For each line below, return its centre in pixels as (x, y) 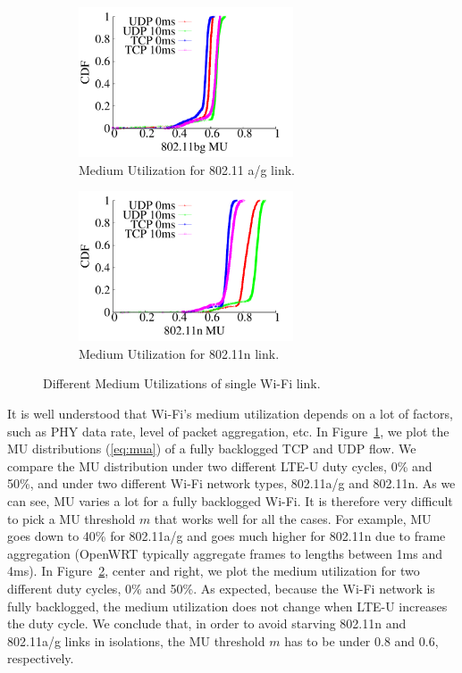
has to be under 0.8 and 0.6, (361, 640)
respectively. (41, 658)
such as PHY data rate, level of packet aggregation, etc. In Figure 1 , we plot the (228, 431)
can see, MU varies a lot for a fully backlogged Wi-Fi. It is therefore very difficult (230, 500)
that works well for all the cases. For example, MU (293, 518)
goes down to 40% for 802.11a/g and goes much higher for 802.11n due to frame (227, 536)
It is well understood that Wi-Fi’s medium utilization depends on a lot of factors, (230, 413)
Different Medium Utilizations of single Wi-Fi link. (182, 383)
